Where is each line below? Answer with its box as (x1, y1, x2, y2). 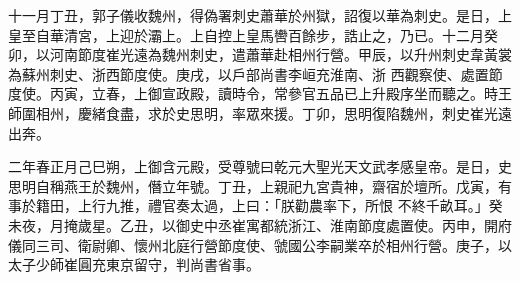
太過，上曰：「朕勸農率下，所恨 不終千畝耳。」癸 (189, 195, 503, 216)
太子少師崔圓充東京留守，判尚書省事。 (8, 254, 260, 275)
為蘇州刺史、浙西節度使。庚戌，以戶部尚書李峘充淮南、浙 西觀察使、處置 (8, 63, 489, 84)
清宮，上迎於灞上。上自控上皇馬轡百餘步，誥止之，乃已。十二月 (63, 24, 484, 45)
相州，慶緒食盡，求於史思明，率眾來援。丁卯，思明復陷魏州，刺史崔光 (35, 102, 498, 123)
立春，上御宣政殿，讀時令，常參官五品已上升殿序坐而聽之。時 (91, 83, 498, 104)
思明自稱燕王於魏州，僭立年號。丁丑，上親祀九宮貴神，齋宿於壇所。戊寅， (8, 175, 498, 196)
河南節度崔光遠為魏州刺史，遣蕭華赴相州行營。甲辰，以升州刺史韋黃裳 (49, 44, 512, 65)
